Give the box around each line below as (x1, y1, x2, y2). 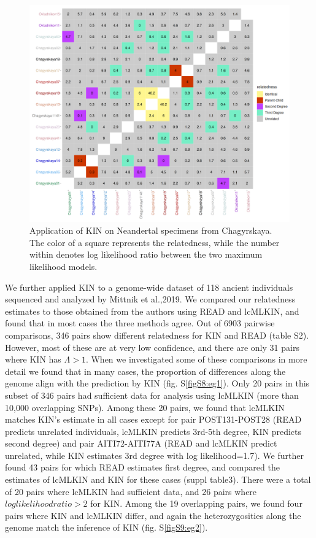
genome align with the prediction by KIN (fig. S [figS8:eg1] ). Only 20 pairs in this (5, 377, 310, 390)
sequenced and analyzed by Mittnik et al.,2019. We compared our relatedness (5, 293, 296, 306)
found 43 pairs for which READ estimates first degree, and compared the (5, 461, 280, 474)
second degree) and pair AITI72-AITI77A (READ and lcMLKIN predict (5, 437, 277, 450)
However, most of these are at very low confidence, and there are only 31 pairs (5, 340, 299, 353)
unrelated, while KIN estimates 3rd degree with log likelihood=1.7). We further (5, 448, 304, 461)
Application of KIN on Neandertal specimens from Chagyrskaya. (29, 224, 272, 237)
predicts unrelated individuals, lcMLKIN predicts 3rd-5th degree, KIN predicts (5, 425, 301, 437)
